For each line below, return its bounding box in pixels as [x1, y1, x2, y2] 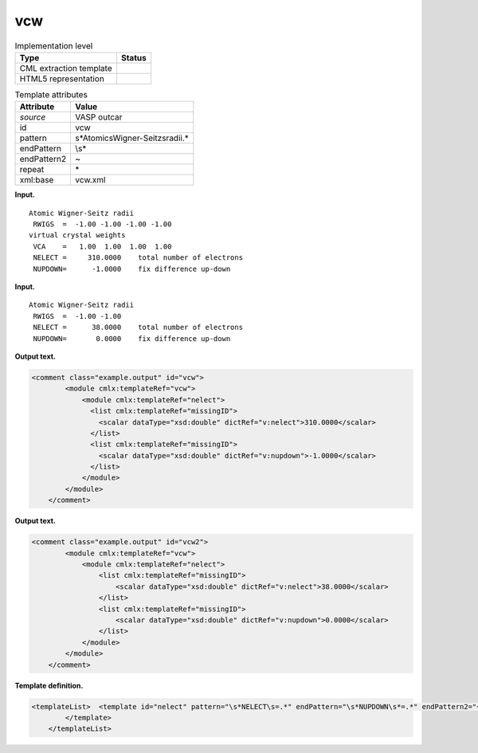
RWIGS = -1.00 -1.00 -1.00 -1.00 [33, 220, 172, 229]
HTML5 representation [19, 73, 105, 84]
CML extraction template [19, 62, 112, 73]
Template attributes [14, 89, 88, 100]
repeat [19, 164, 45, 175]
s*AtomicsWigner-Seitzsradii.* [75, 132, 189, 143]
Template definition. [14, 680, 84, 690]
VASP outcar [75, 112, 123, 123]
